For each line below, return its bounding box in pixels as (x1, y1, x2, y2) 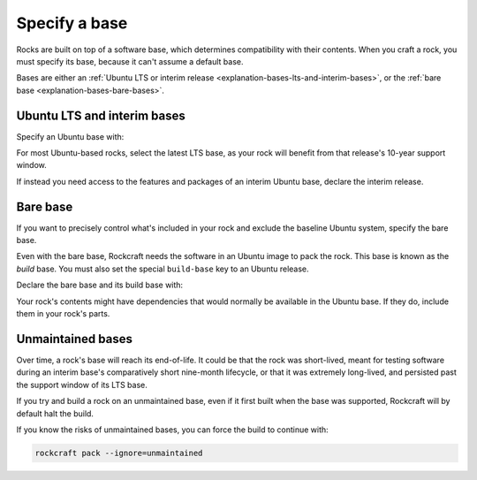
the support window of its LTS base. (16, 379, 148, 390)
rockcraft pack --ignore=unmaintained (34, 447, 203, 458)
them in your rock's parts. (16, 309, 110, 319)
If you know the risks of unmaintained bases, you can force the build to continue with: (16, 424, 329, 435)
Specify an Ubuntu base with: (16, 131, 125, 141)
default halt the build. (16, 408, 95, 419)
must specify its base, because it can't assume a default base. (16, 56, 244, 66)
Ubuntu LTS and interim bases (16, 108, 185, 123)
